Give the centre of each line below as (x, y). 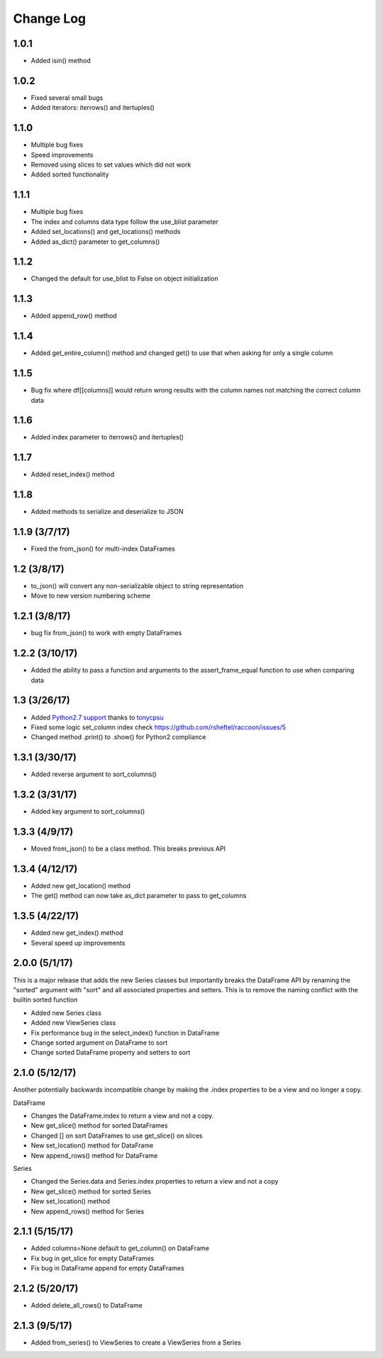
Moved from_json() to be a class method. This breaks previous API (128, 849)
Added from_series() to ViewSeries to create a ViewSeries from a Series (136, 1342)
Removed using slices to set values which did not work (111, 165)
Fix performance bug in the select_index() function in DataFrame (125, 1033)
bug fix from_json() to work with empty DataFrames (106, 633)
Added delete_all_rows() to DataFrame (87, 1306)
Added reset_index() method (73, 474)
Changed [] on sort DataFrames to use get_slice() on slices (117, 1135)
